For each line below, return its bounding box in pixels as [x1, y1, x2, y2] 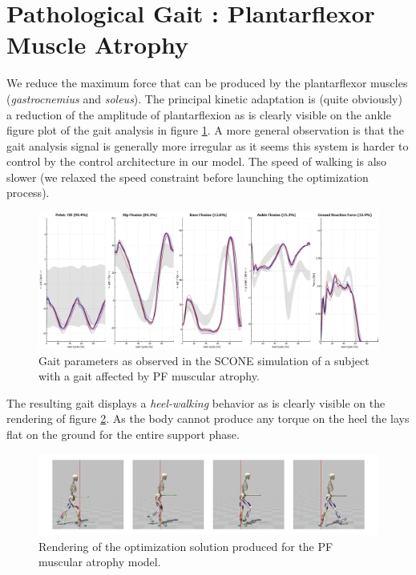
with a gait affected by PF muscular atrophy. [38, 368, 260, 384]
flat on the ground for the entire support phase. [6, 426, 240, 443]
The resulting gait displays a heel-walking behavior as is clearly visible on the [6, 394, 386, 411]
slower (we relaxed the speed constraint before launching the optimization [6, 168, 369, 185]
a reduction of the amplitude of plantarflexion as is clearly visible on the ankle [6, 106, 391, 123]
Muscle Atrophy [6, 28, 189, 61]
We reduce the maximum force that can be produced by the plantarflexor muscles [6, 74, 408, 91]
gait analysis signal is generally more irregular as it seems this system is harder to [6, 137, 409, 154]
